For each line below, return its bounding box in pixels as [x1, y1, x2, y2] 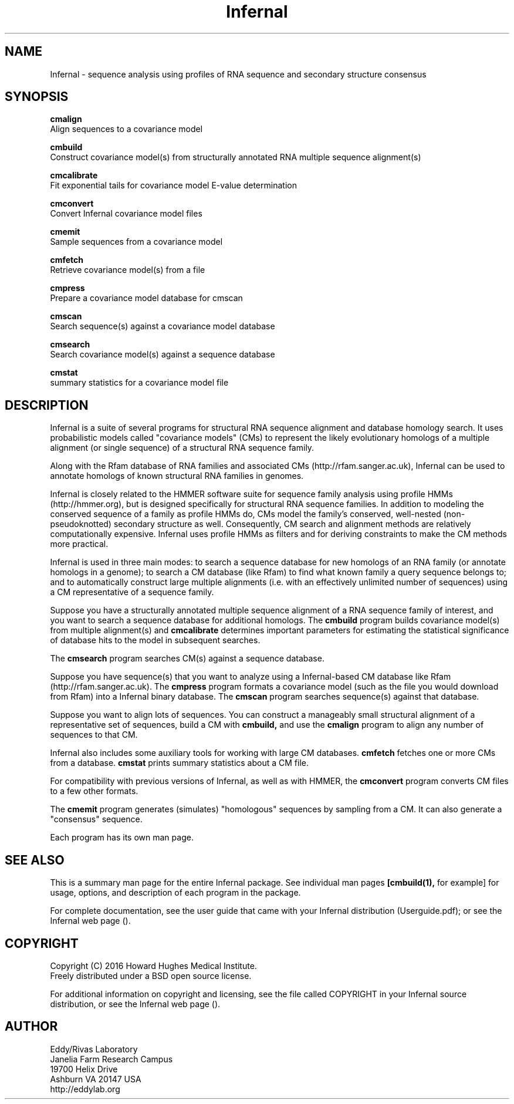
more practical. [50, 539, 109, 549]
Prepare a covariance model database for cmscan [50, 293, 243, 303]
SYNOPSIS [5, 89, 69, 104]
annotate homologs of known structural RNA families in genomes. [50, 471, 304, 481]
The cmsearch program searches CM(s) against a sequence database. [50, 653, 324, 664]
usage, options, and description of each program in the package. [50, 887, 301, 898]
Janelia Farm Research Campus [50, 1054, 173, 1064]
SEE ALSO [5, 852, 65, 867]
